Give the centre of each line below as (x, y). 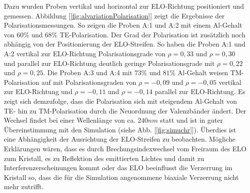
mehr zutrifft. (24, 186)
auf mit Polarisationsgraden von (89, 82)
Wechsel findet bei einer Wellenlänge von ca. (70, 120)
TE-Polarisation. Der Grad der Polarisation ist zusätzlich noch (153, 34)
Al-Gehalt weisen (203, 72)
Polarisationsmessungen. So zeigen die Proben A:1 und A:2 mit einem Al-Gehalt (123, 25)
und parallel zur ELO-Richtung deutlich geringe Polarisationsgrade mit (109, 63)
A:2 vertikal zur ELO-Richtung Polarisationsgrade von (85, 53)
